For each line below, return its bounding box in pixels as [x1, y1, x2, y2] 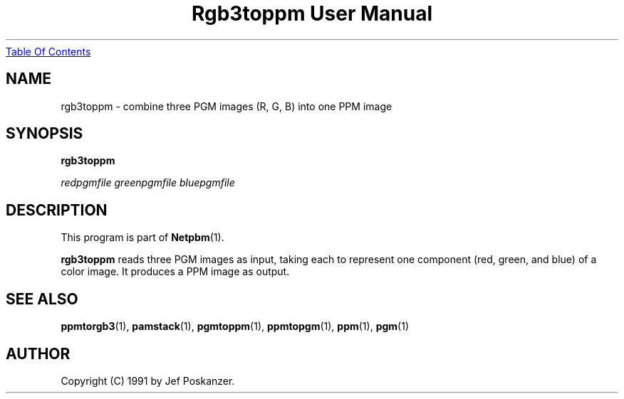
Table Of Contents [6, 45, 91, 58]
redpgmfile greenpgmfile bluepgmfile [61, 176, 235, 189]
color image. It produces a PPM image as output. [61, 265, 290, 278]
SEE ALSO [6, 289, 78, 308]
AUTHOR [6, 344, 71, 363]
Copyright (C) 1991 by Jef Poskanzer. [61, 374, 235, 387]
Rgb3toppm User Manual [191, 1, 433, 26]
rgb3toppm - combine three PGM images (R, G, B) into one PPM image [61, 100, 392, 112]
